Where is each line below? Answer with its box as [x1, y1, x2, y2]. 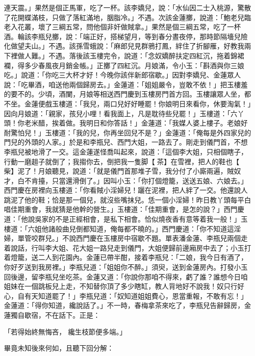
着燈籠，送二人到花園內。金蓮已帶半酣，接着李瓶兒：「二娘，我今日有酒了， [4, 252, 248, 262]
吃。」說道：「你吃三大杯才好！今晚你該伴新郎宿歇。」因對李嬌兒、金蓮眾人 [4, 70, 241, 80]
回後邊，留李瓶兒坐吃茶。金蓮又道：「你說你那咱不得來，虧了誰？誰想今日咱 [4, 271, 248, 281]
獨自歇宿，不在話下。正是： [10, 310, 100, 320]
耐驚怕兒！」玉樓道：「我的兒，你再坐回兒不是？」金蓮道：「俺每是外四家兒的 [4, 127, 251, 137]
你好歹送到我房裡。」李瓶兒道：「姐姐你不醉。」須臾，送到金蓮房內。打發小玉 [4, 262, 248, 272]
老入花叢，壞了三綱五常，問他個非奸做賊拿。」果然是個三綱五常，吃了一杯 [4, 22, 241, 32]
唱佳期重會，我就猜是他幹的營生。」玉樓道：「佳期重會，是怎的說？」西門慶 [4, 204, 244, 214]
